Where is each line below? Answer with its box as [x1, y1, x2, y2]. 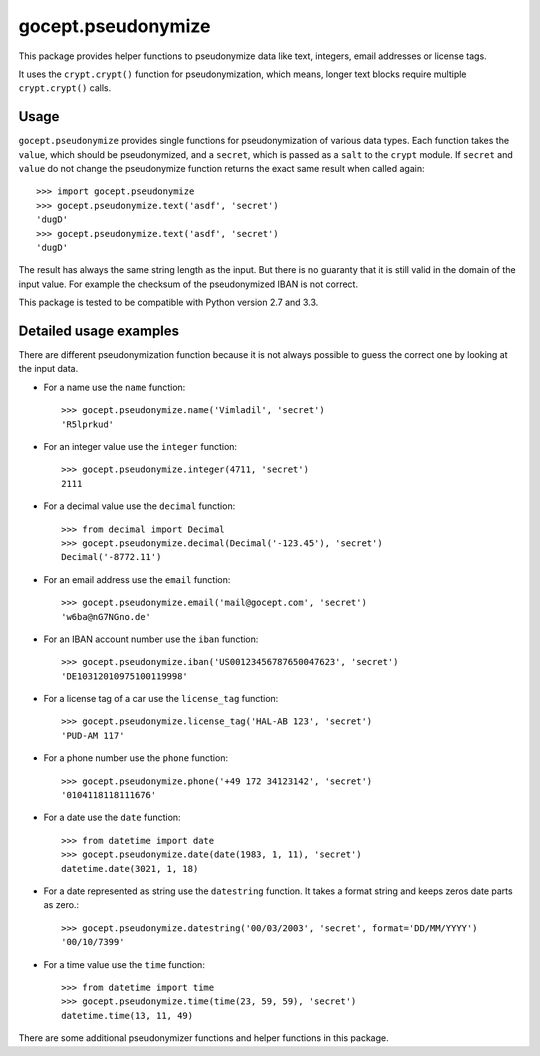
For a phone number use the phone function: [43, 752, 229, 764]
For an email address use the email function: [43, 573, 231, 585]
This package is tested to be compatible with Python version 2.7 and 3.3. [18, 296, 319, 309]
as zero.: [43, 899, 80, 911]
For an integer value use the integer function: [43, 441, 238, 452]
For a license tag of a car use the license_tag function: [43, 693, 279, 705]
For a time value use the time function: [43, 958, 205, 970]
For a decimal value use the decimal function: [43, 500, 236, 512]
